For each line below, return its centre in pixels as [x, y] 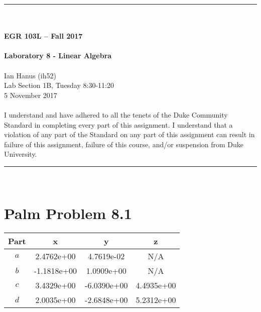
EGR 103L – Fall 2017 [43, 36]
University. [21, 154]
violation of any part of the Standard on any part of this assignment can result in [129, 134]
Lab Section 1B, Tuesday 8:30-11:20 [59, 85]
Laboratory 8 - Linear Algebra [58, 56]
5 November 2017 [31, 95]
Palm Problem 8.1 [68, 213]
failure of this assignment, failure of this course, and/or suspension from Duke [124, 144]
